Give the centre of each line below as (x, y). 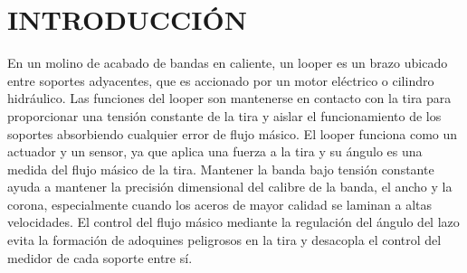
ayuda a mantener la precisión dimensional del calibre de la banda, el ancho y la (230, 187)
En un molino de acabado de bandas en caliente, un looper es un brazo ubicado (228, 63)
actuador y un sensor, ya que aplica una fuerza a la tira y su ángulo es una (215, 151)
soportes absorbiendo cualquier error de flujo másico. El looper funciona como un (233, 133)
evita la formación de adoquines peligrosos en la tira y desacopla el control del (224, 240)
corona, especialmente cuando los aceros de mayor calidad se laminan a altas (220, 204)
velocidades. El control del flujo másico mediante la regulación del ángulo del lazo (233, 222)
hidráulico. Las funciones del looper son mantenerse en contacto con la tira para (229, 98)
